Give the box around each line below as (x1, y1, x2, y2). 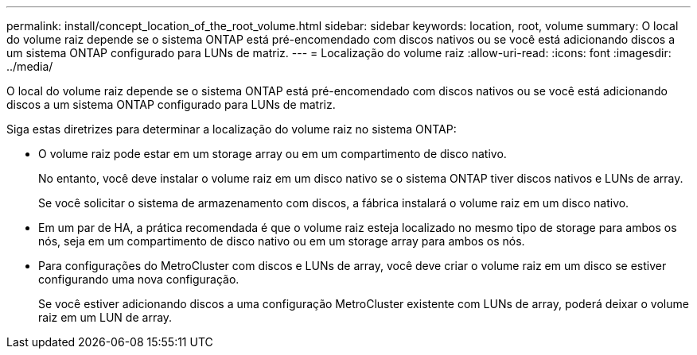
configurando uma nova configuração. (38, 272, 239, 286)
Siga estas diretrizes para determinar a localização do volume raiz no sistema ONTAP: (6, 122, 457, 136)
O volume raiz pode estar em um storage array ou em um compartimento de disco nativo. (38, 147, 507, 160)
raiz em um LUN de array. (38, 311, 173, 324)
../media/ (6, 60, 53, 73)
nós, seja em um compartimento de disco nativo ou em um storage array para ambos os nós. (38, 234, 525, 248)
